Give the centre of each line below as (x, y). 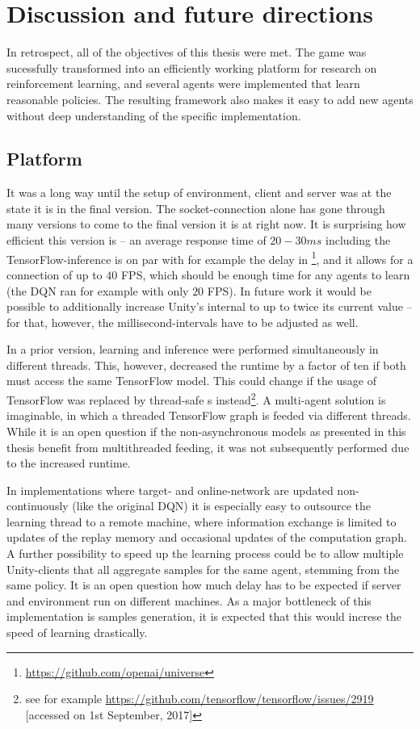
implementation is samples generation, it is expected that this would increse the (204, 616)
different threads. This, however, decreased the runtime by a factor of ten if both (206, 364)
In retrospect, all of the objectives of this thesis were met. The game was (187, 52)
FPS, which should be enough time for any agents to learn (265, 274)
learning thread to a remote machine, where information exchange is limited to (202, 521)
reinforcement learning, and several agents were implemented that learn (183, 84)
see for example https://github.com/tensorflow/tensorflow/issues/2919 (199, 699)
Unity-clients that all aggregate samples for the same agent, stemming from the (203, 569)
